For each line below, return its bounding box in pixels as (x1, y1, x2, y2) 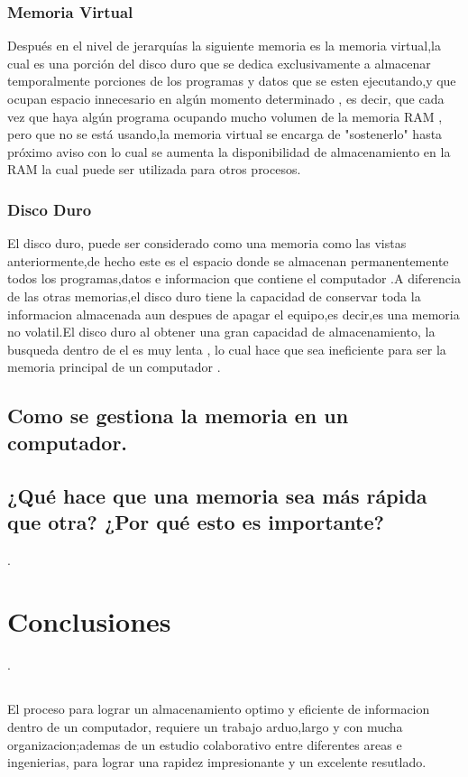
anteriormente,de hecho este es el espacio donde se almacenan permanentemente (7, 251, 449, 270)
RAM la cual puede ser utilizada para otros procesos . (7, 160, 301, 179)
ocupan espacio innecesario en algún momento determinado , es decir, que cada (7, 89, 445, 107)
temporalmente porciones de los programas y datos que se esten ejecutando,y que (7, 71, 456, 90)
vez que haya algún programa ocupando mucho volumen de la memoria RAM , (7, 106, 443, 125)
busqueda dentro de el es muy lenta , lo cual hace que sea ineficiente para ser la (7, 339, 446, 358)
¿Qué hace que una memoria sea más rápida (7, 481, 427, 509)
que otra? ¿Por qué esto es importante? (7, 507, 384, 535)
